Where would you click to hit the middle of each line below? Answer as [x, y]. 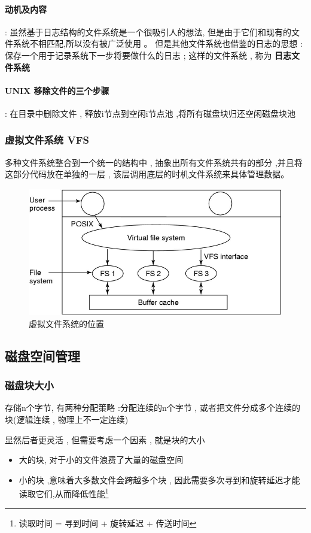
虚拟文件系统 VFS [47, 140]
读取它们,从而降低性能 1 [64, 493]
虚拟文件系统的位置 [66, 323]
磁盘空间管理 [42, 355]
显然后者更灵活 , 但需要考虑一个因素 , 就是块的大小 [105, 439]
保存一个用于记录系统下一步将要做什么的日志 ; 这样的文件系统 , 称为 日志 [148, 55]
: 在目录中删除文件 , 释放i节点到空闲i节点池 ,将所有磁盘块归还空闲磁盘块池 [150, 113]
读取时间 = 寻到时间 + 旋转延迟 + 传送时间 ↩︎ [108, 523]
